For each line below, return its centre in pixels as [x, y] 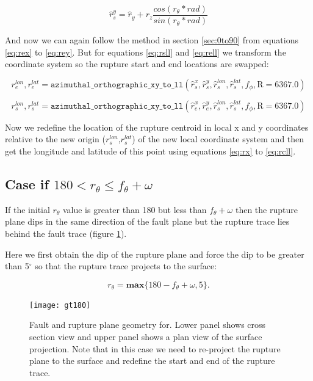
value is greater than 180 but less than [135, 209]
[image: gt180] [60, 305]
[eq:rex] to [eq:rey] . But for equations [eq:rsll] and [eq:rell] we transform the [146, 52]
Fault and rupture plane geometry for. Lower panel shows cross [148, 325]
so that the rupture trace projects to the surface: [126, 266]
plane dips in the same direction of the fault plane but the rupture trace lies [147, 221]
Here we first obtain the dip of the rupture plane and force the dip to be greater [155, 254]
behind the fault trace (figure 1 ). [66, 234]
